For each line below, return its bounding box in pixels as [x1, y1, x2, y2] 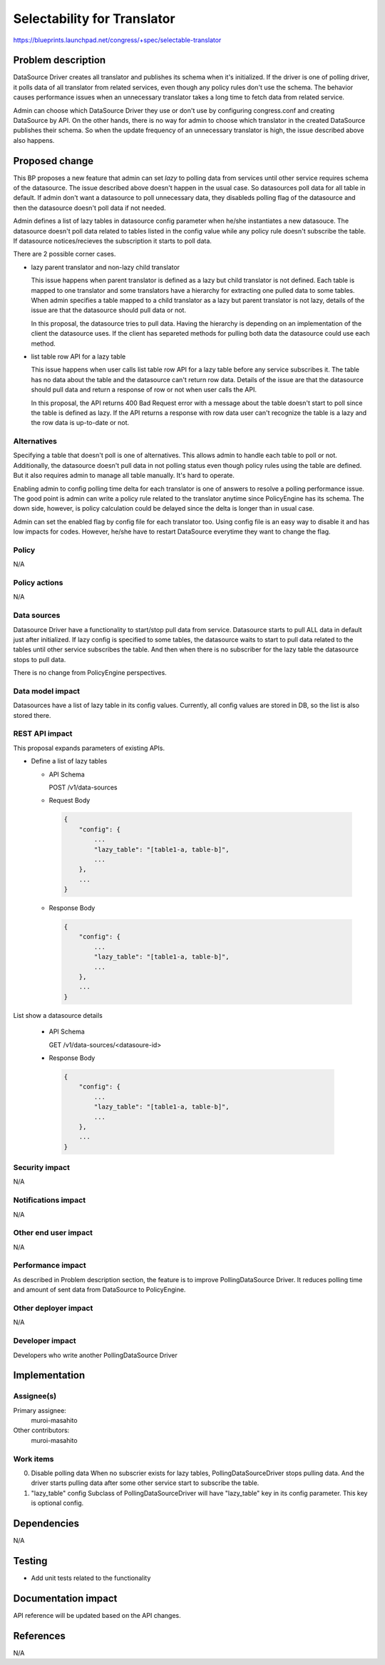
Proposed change [13, 154, 94, 167]
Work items [13, 1454, 54, 1464]
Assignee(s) [13, 1391, 57, 1401]
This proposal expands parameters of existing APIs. [13, 744, 165, 752]
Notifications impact [13, 1195, 86, 1205]
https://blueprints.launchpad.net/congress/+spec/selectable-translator [13, 36, 222, 44]
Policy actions [13, 578, 63, 588]
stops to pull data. [13, 655, 66, 664]
